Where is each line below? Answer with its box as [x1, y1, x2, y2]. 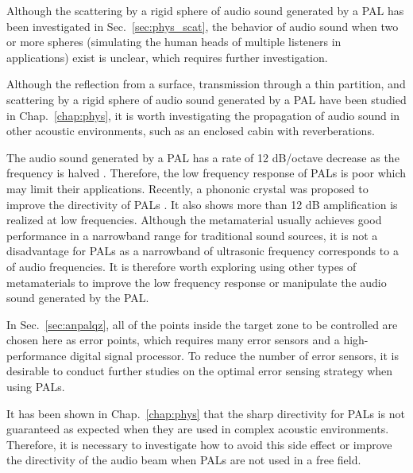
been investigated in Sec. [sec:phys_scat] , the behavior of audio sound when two [6, 17, 399, 34]
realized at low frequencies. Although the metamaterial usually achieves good [6, 211, 382, 228]
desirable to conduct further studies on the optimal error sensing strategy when [6, 363, 393, 379]
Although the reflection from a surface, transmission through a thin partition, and [6, 76, 406, 92]
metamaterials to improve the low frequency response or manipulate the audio [6, 273, 387, 290]
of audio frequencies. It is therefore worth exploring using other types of [6, 258, 357, 274]
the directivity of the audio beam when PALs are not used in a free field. [6, 452, 361, 468]
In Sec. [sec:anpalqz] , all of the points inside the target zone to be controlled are [6, 316, 398, 332]
